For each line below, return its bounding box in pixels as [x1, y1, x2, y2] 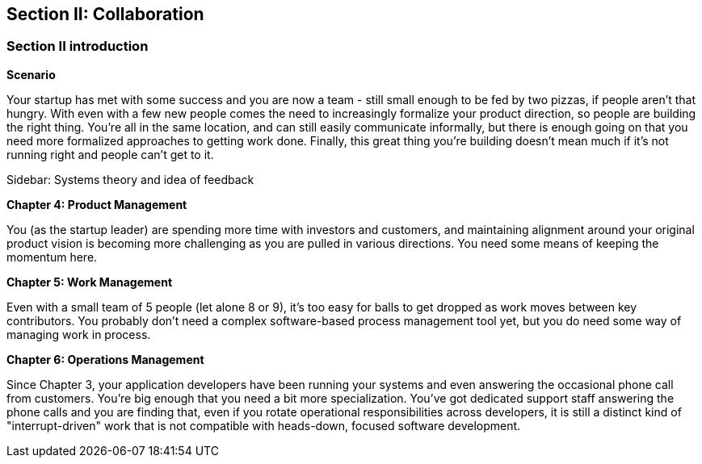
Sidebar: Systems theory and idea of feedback [6, 172, 254, 186]
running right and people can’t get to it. [6, 147, 214, 161]
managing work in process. [6, 327, 151, 341]
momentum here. [6, 249, 98, 264]
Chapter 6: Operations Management [6, 352, 204, 366]
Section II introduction [6, 38, 149, 55]
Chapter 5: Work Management [6, 274, 173, 289]
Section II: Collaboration [6, 4, 204, 24]
